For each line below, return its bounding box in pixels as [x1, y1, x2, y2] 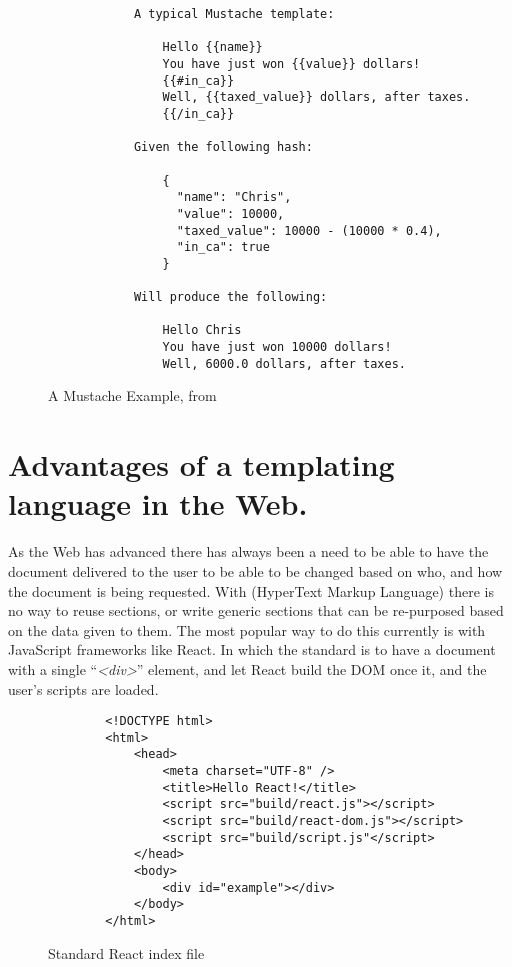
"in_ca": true [176, 240, 270, 255]
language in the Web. [8, 483, 308, 524]
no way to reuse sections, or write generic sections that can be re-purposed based [8, 600, 504, 621]
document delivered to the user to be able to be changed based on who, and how [8, 560, 503, 581]
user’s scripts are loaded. [8, 678, 159, 699]
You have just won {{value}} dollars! [162, 56, 421, 71]
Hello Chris [162, 323, 242, 338]
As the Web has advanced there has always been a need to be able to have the [8, 541, 489, 562]
